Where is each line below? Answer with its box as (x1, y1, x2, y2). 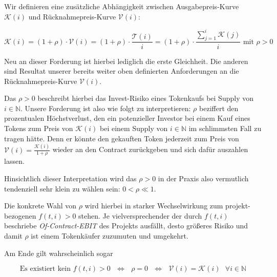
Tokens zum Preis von (4, 123, 73, 134)
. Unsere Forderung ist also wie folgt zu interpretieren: (20, 102, 191, 113)
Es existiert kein (19, 265, 71, 273)
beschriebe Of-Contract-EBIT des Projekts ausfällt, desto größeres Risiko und (4, 220, 248, 231)
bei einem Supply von (100, 123, 168, 134)
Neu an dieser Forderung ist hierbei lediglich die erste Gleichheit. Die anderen (4, 55, 248, 66)
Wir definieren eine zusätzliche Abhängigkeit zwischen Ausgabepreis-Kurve (4, 1, 239, 11)
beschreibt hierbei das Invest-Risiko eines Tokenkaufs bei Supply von (37, 93, 253, 103)
